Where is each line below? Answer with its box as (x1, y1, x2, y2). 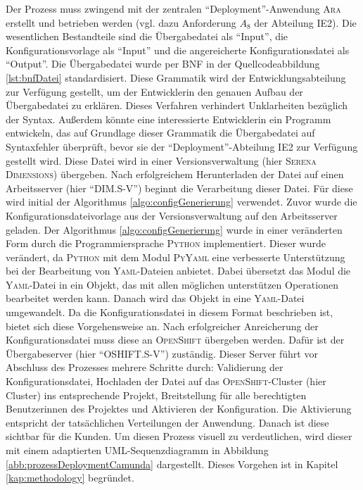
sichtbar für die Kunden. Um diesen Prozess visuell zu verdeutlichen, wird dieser (6, 429, 352, 444)
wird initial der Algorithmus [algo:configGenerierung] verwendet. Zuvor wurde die (6, 194, 357, 209)
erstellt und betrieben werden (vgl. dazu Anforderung (6, 15, 236, 30)
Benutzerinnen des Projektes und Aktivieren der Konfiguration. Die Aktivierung (6, 401, 352, 416)
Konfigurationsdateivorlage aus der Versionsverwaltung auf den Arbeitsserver (6, 208, 338, 222)
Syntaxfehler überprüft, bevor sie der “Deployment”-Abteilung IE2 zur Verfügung (6, 139, 358, 153)
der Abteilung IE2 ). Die (254, 15, 357, 30)
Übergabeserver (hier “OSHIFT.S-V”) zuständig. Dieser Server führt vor (6, 346, 318, 360)
